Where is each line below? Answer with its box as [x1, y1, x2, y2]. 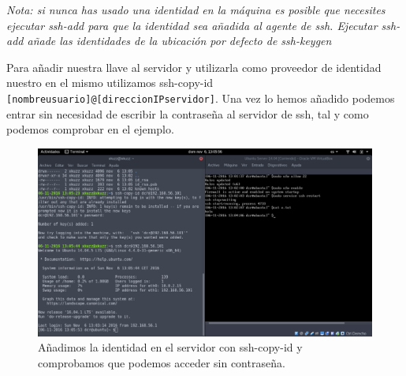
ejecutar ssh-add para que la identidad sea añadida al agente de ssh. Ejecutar [6, 17, 378, 33]
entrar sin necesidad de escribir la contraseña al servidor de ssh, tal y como [6, 105, 369, 122]
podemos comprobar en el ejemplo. [6, 121, 174, 137]
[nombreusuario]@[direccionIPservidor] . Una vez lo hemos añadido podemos [6, 89, 395, 106]
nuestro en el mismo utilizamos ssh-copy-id [6, 74, 214, 91]
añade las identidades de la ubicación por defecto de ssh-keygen [27, 32, 332, 49]
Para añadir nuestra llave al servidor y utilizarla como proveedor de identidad [6, 58, 382, 75]
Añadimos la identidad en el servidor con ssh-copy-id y [38, 339, 303, 355]
